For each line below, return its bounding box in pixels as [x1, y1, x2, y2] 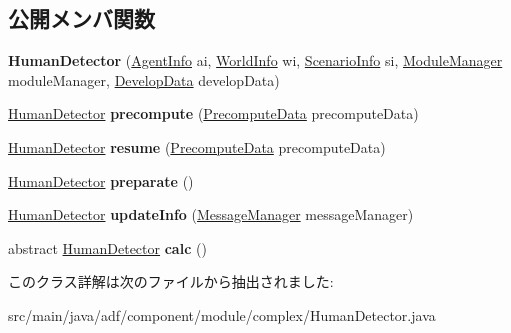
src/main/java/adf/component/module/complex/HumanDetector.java [8, 304, 436, 325]
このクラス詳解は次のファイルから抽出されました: [8, 271, 334, 292]
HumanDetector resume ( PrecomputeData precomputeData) [8, 136, 386, 157]
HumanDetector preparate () [8, 170, 194, 191]
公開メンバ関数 [8, 3, 155, 34]
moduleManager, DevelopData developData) [8, 69, 280, 90]
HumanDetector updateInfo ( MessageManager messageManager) [8, 204, 414, 225]
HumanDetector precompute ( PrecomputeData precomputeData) [8, 103, 419, 124]
